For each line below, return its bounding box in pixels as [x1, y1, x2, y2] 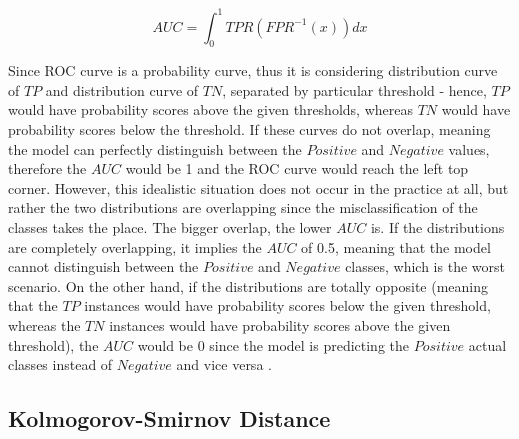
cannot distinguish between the [8, 256, 199, 277]
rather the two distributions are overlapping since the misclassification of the [8, 197, 478, 218]
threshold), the [8, 334, 99, 355]
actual [468, 334, 507, 355]
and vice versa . [176, 354, 272, 375]
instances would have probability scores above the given [109, 315, 451, 336]
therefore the [8, 158, 87, 179]
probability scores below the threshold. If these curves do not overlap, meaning [8, 119, 491, 140]
